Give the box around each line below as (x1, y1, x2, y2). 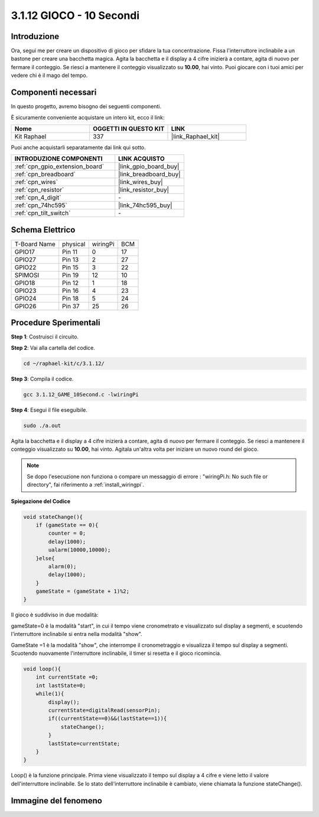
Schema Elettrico (11, 225, 76, 235)
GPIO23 (14, 286, 37, 295)
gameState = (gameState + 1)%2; (35, 588, 130, 595)
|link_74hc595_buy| (118, 201, 172, 209)
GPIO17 (14, 247, 35, 256)
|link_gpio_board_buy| (118, 163, 180, 171)
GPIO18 (14, 279, 35, 287)
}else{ (35, 555, 55, 561)
